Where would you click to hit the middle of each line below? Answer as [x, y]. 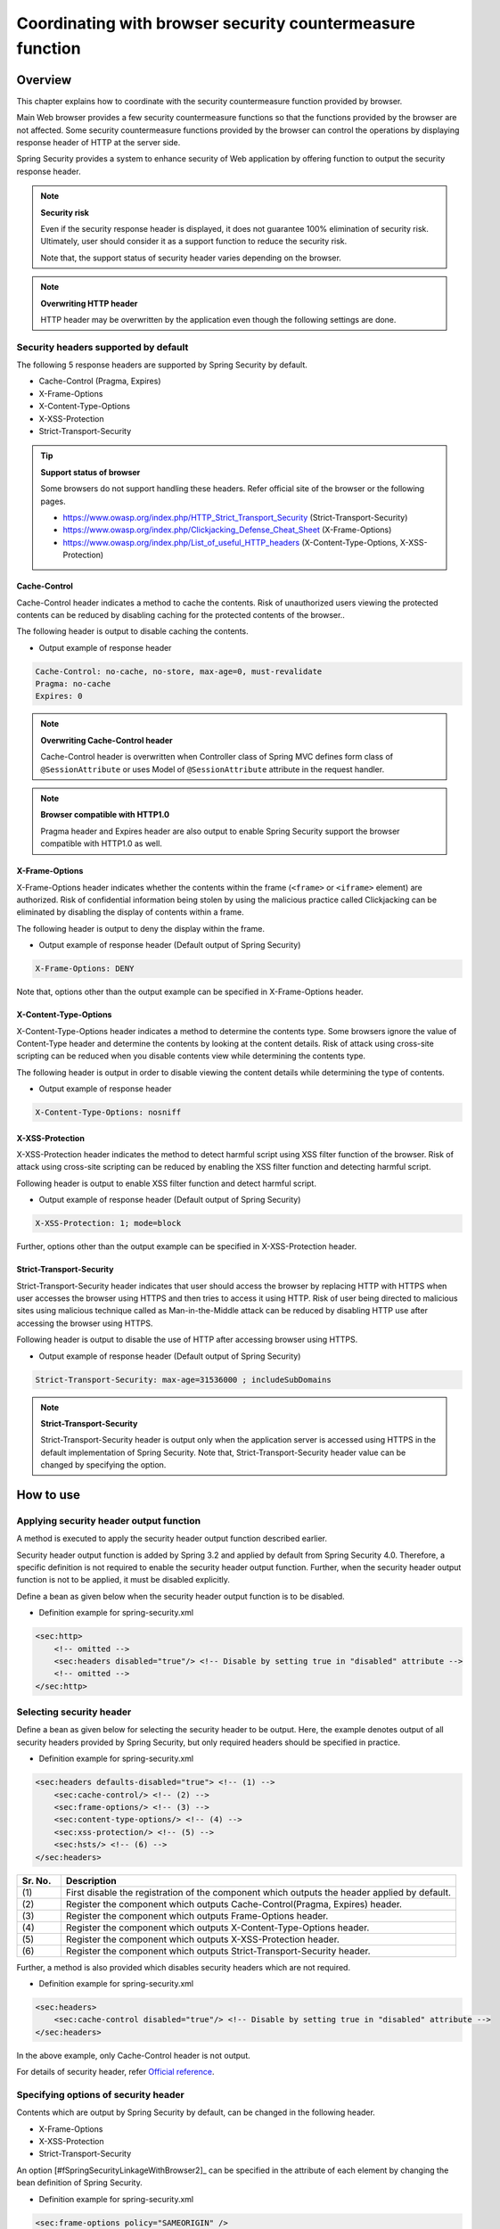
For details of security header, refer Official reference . [115, 2072]
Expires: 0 [59, 696]
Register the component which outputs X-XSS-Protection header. [203, 1939]
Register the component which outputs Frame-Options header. [197, 1915]
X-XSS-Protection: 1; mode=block [108, 1223]
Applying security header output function [108, 1520]
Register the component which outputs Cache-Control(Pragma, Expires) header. [234, 1904]
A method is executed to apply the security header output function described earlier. [172, 1539]
